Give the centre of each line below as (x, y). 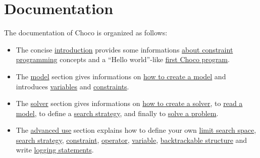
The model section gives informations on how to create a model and (121, 76)
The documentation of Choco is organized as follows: (86, 33)
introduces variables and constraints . (72, 86)
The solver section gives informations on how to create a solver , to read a (129, 103)
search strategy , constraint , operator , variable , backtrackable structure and (132, 140)
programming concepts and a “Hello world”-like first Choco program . (123, 59)
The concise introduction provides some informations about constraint (124, 49)
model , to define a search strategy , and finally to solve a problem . (117, 113)
